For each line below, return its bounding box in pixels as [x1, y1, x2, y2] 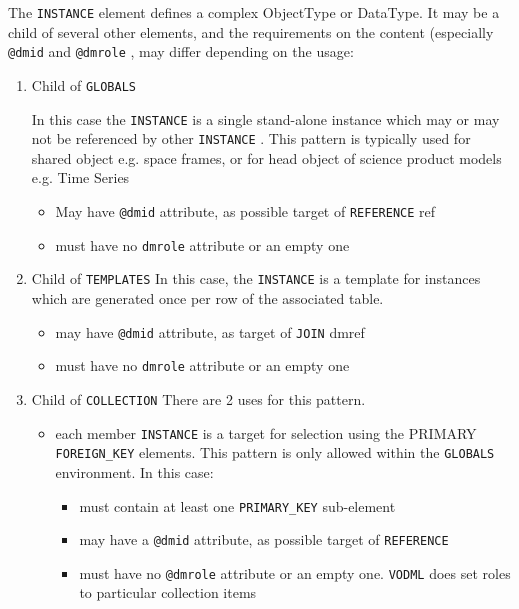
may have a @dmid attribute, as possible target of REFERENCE [79, 529, 449, 550]
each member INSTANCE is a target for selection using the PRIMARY [55, 422, 477, 443]
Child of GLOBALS [31, 74, 136, 95]
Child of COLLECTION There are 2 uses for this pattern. [31, 388, 366, 409]
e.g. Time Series [31, 167, 130, 188]
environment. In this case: [55, 461, 214, 482]
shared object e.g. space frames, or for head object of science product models [31, 147, 502, 168]
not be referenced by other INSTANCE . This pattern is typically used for [31, 128, 471, 149]
